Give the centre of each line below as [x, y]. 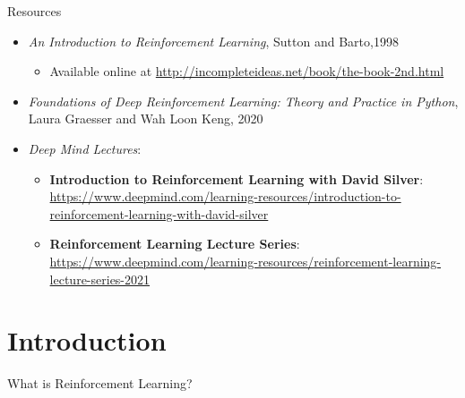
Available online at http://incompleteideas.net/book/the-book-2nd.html [247, 71]
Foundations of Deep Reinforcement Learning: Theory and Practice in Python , [243, 101]
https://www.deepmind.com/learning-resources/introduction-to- [225, 196]
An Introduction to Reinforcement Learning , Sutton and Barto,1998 [213, 41]
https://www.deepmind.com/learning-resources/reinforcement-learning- [245, 261]
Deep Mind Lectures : [85, 148]
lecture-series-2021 [100, 279]
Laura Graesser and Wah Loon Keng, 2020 [146, 119]
